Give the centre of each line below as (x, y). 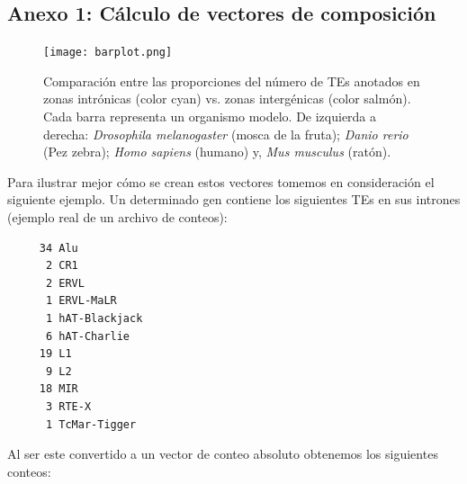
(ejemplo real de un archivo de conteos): (117, 217)
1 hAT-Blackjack (94, 318)
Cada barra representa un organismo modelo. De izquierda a (210, 117)
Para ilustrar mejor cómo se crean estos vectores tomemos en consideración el (221, 181)
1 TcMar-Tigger (91, 424)
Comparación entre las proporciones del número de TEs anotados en (232, 81)
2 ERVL (65, 283)
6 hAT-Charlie (88, 336)
